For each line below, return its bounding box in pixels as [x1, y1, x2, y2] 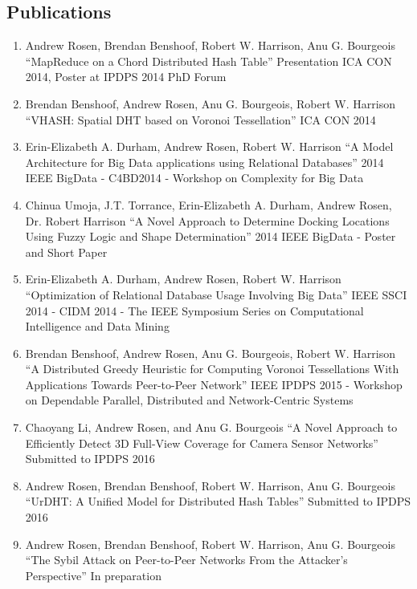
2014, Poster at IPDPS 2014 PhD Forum [25, 68, 227, 85]
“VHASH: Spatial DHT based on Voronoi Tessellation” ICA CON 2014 [25, 111, 376, 128]
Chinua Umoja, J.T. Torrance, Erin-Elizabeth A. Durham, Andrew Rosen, [25, 196, 392, 213]
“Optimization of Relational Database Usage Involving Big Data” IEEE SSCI [25, 286, 407, 303]
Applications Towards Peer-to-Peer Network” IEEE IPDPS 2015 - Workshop [25, 376, 403, 392]
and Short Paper [25, 243, 108, 260]
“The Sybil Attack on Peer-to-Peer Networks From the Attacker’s [25, 551, 348, 568]
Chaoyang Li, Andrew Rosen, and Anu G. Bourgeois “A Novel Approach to [25, 419, 398, 436]
